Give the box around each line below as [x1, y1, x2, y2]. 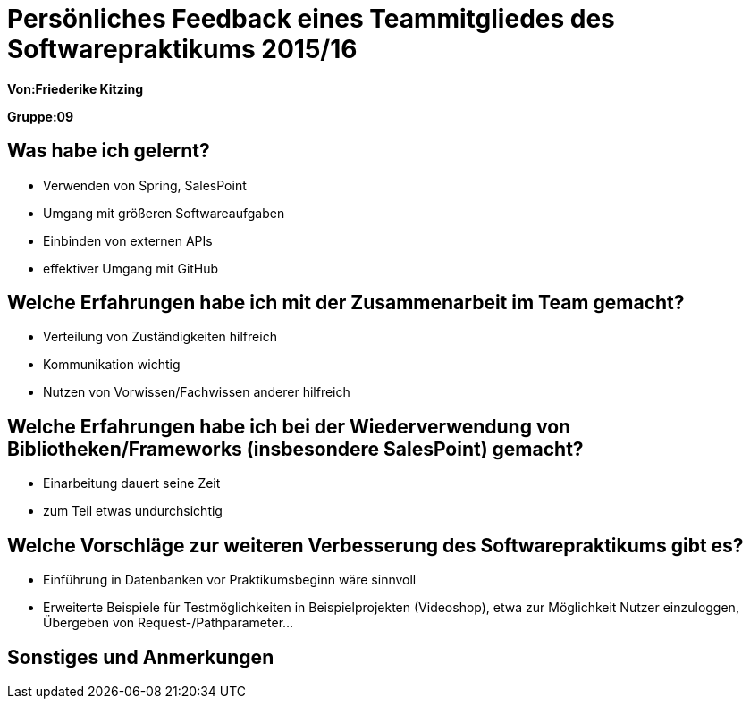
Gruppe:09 [7, 108, 74, 124]
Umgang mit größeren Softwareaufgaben [43, 205, 285, 221]
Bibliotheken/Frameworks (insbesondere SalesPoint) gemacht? [7, 437, 584, 460]
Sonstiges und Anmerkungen [7, 645, 274, 668]
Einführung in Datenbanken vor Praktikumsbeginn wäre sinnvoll [43, 572, 417, 588]
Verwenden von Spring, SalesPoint [43, 177, 247, 193]
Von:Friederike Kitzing [7, 80, 144, 97]
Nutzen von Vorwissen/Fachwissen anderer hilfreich [43, 384, 350, 400]
